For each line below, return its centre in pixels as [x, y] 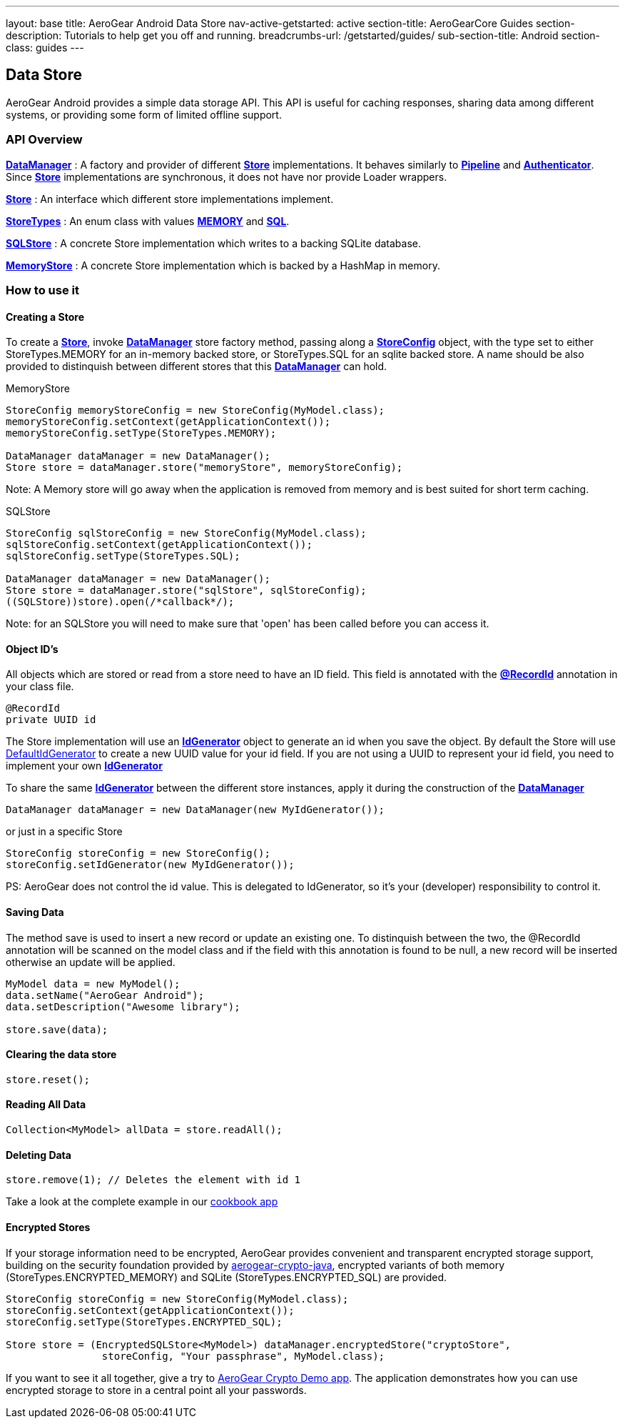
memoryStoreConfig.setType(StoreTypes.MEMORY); [141, 433]
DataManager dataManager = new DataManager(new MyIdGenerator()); [195, 810]
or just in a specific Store [64, 832]
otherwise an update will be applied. [91, 962]
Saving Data [35, 912]
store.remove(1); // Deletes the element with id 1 [153, 1180]
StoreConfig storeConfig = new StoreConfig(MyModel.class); [177, 1299]
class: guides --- [45, 48]
